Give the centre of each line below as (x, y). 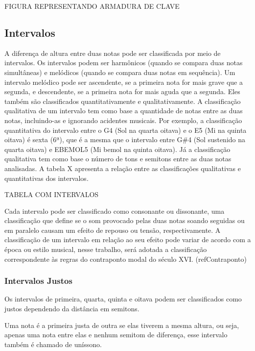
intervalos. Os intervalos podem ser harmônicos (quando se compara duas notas (124, 63)
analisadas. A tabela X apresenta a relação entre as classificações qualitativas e (123, 168)
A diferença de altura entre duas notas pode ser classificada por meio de (113, 53)
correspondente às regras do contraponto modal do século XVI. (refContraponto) (126, 259)
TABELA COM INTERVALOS (52, 194)
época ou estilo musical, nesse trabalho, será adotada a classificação (106, 249)
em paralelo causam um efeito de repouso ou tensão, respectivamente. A (113, 230)
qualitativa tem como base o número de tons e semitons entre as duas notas (118, 159)
